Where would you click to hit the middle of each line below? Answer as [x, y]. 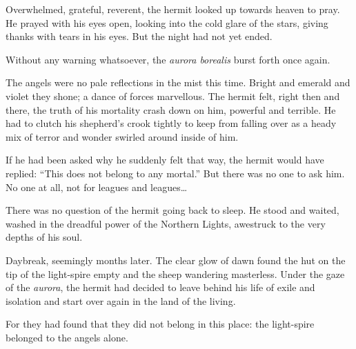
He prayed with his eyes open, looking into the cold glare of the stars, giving [167, 22]
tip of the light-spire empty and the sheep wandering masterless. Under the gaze [175, 273]
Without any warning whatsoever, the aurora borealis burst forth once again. [168, 59]
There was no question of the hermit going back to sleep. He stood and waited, [172, 210]
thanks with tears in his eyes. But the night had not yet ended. [139, 36]
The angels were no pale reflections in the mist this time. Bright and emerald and [178, 82]
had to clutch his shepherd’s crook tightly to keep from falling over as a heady [171, 123]
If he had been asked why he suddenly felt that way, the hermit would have [165, 160]
